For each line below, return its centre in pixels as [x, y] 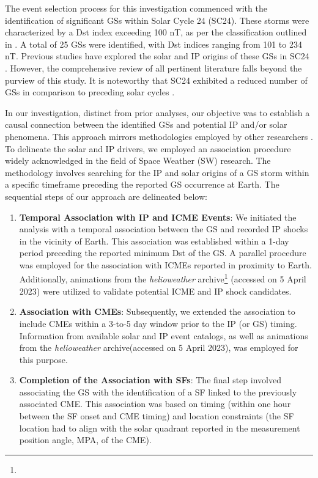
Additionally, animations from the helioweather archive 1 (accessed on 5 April [163, 278]
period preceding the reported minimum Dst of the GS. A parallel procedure [163, 253]
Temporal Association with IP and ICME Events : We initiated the [158, 217]
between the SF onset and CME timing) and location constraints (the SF [157, 416]
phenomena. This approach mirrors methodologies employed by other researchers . [159, 136]
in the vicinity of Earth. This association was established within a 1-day [154, 241]
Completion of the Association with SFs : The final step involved [150, 380]
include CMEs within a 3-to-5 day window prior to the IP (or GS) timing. [158, 323]
